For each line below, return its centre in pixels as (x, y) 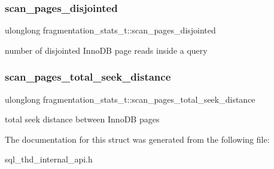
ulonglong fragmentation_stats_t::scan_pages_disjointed (110, 30)
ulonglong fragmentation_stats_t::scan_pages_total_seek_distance (130, 99)
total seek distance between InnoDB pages (82, 119)
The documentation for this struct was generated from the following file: (137, 139)
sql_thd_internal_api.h (49, 159)
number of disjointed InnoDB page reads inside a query (106, 50)
